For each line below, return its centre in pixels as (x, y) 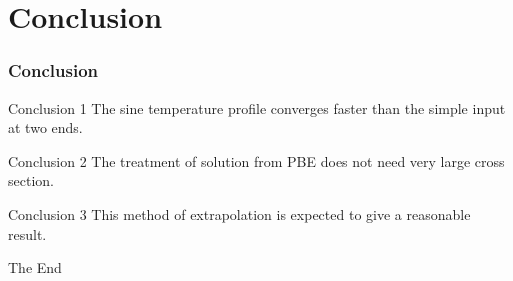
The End (35, 267)
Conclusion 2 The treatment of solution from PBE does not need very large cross (256, 160)
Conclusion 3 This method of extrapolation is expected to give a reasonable (239, 213)
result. (27, 233)
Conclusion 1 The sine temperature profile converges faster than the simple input (257, 107)
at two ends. (45, 127)
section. (31, 180)
